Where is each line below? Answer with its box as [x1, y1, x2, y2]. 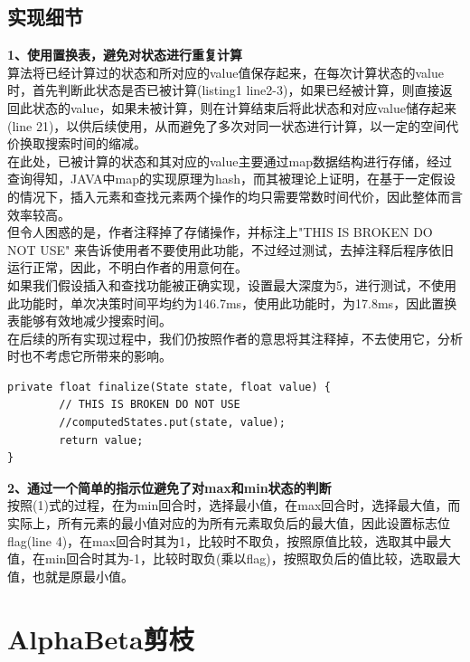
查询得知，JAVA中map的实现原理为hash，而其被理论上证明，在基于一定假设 [7, 169, 456, 188]
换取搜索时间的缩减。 [19, 134, 146, 153]
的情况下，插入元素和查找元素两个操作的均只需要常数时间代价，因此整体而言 [7, 186, 463, 205]
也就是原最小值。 [32, 566, 134, 585]
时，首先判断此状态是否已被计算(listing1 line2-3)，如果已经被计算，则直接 [7, 80, 440, 99]
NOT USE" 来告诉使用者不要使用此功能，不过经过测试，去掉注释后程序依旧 [7, 240, 454, 259]
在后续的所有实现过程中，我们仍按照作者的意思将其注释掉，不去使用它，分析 [7, 328, 463, 347]
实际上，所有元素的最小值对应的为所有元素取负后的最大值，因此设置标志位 [7, 514, 450, 533]
